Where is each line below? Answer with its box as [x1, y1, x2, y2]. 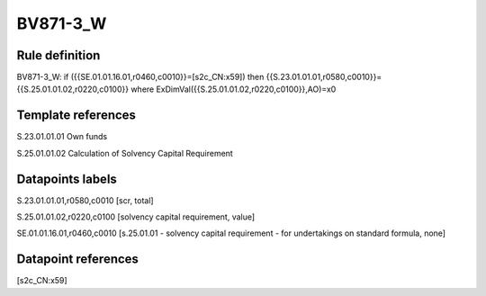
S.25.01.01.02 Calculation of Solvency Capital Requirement [16, 148, 233, 158]
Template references [16, 108, 137, 123]
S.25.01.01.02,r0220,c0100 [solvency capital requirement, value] [16, 211, 256, 222]
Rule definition [16, 48, 101, 63]
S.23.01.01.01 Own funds [16, 131, 108, 142]
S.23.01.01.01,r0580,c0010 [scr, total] [16, 194, 154, 206]
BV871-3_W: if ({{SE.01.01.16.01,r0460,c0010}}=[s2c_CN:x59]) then [16, 72, 265, 83]
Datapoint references [16, 252, 139, 267]
